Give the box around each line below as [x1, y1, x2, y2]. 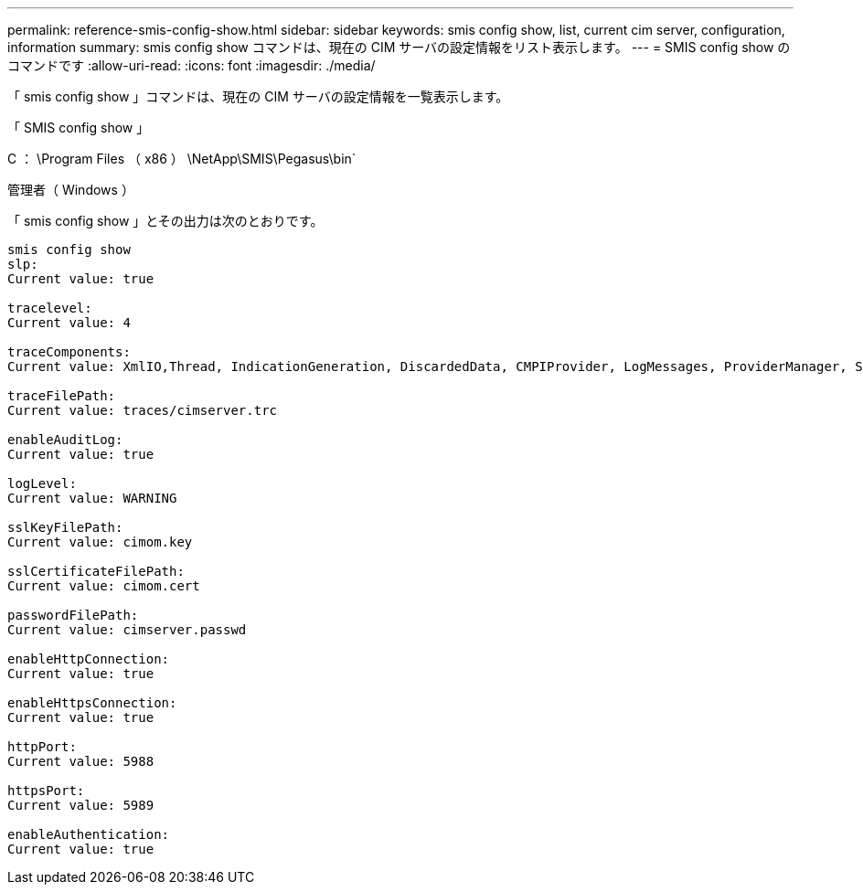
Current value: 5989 [7, 798, 154, 812]
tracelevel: [7, 301, 92, 315]
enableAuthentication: [7, 827, 170, 842]
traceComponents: [7, 345, 131, 359]
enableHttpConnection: [7, 652, 170, 666]
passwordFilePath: [7, 608, 139, 622]
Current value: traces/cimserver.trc [7, 403, 278, 418]
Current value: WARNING [7, 491, 177, 505]
